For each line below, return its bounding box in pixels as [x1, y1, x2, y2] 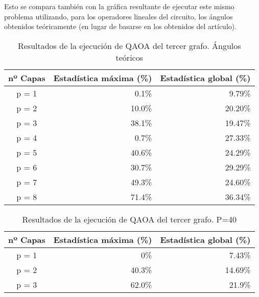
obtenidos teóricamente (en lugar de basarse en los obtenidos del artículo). [4, 21, 237, 32]
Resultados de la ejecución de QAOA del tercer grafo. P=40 [22, 213, 237, 225]
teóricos [115, 51, 143, 63]
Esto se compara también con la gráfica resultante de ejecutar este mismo [4, 1, 234, 11]
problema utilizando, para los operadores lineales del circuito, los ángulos [4, 11, 233, 21]
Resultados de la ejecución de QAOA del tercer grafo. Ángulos [17, 39, 241, 52]
